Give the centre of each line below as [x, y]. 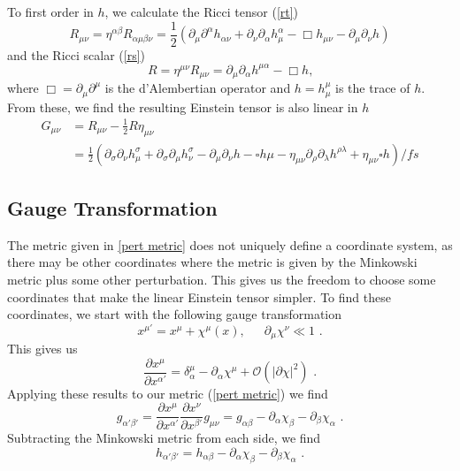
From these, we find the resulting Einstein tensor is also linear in [183, 106]
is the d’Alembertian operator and [198, 88]
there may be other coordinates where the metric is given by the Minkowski [212, 262]
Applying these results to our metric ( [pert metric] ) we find [168, 393]
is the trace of [373, 88]
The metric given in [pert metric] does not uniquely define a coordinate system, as [230, 244]
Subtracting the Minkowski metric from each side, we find [164, 438]
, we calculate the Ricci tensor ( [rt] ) [202, 11]
